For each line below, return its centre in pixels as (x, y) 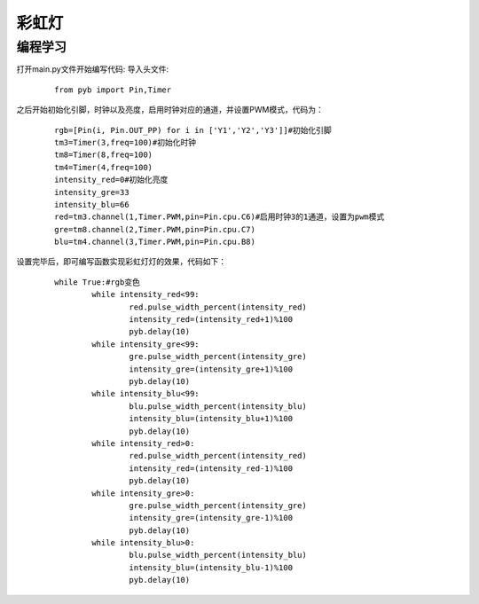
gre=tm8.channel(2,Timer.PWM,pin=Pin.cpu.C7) (155, 229)
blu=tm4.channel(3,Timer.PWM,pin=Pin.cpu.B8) (155, 242)
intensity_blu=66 (92, 204)
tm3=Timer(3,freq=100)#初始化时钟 (126, 142)
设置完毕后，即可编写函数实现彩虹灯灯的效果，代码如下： (121, 262)
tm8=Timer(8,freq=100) (104, 155)
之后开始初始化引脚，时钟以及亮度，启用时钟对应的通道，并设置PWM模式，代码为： (170, 110)
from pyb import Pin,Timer (113, 90)
